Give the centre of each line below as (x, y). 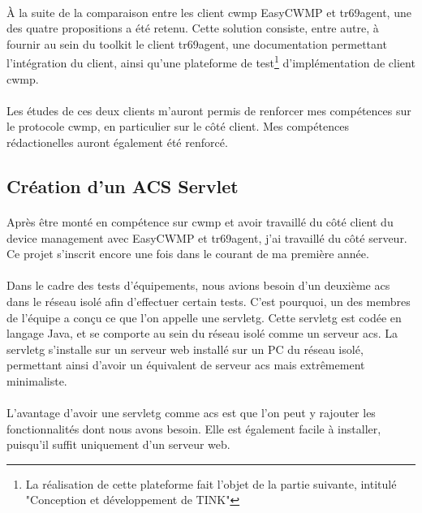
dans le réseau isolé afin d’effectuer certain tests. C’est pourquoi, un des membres (209, 301)
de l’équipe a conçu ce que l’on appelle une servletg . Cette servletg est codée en (204, 317)
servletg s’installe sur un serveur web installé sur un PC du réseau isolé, (185, 349)
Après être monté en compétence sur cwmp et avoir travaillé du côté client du (200, 221)
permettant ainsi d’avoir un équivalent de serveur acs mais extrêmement (186, 365)
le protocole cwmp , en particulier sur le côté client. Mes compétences (178, 126)
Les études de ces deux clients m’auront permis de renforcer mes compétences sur (209, 110)
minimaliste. (37, 380)
